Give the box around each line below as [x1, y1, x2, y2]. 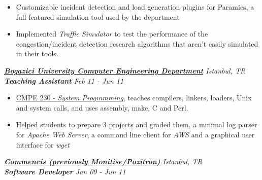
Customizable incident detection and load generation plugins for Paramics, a [16, 2, 254, 12]
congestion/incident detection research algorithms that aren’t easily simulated [16, 38, 258, 49]
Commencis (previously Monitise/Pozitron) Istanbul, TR [4, 156, 203, 167]
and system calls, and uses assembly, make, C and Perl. [16, 102, 188, 113]
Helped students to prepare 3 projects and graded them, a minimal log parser [16, 119, 257, 130]
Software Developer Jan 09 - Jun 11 [4, 166, 126, 176]
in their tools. [16, 48, 58, 59]
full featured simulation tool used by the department [16, 11, 180, 22]
